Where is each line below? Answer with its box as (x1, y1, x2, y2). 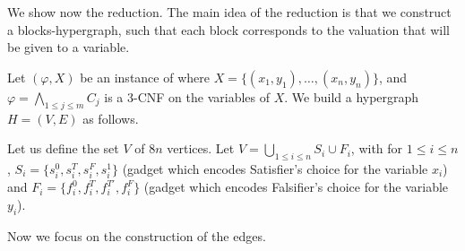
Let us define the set (7, 139, 119, 158)
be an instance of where (80, 67, 210, 86)
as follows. (82, 108, 139, 127)
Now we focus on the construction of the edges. (7, 226, 266, 245)
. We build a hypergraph (284, 87, 419, 106)
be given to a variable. (7, 38, 130, 56)
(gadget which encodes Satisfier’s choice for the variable (122, 159, 428, 177)
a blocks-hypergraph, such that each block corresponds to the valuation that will (7, 20, 450, 39)
